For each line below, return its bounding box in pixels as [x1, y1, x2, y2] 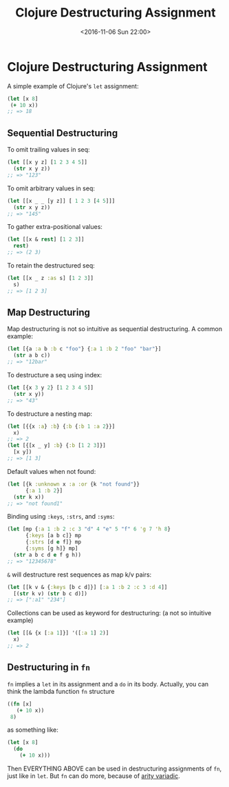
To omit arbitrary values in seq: [7, 184, 95, 192]
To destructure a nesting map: [7, 409, 93, 418]
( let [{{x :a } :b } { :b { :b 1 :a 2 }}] [7, 423, 116, 430]
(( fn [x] [7, 700, 32, 708]
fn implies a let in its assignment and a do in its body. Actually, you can [7, 679, 209, 688]
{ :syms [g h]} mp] [25, 545, 78, 552]
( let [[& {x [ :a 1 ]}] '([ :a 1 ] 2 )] [7, 630, 109, 637]
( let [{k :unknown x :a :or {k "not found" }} [7, 481, 140, 488]
